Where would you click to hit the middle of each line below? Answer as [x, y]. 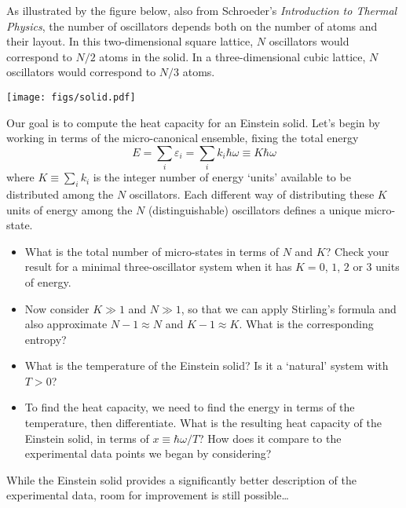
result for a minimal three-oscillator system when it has [158, 267]
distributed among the [60, 194]
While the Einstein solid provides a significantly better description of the [182, 479]
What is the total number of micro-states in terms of [152, 251]
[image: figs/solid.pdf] [71, 97]
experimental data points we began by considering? [148, 453]
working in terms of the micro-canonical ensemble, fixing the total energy [183, 138]
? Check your [357, 251]
